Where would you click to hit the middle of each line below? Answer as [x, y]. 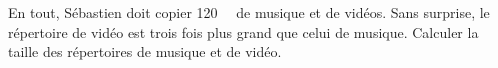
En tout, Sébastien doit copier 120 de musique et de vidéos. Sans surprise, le [249, 12]
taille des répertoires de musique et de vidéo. [145, 51]
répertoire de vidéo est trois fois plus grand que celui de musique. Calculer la [243, 31]
